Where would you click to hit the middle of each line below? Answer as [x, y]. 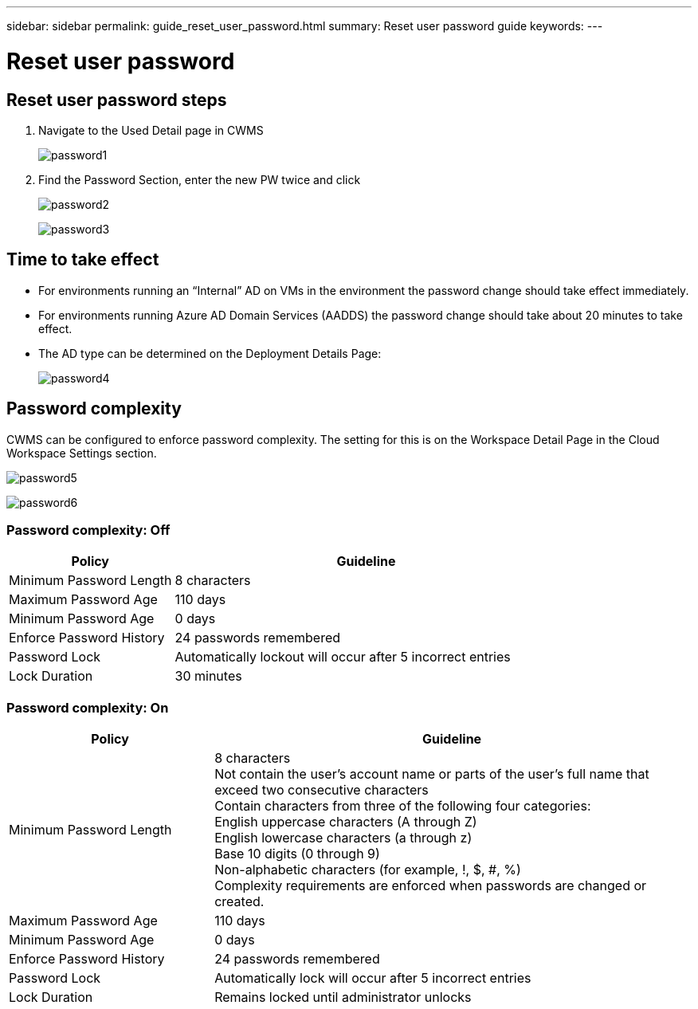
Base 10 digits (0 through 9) [297, 854]
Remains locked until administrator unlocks [343, 997]
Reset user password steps [117, 100]
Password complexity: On [88, 707]
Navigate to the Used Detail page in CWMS [151, 130]
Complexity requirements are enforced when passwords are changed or [431, 886]
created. [239, 902]
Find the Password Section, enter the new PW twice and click [200, 179]
